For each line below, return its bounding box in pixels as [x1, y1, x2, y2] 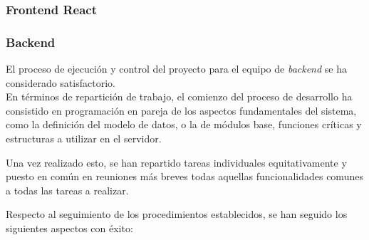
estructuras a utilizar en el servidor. [6, 131, 162, 146]
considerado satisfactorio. [6, 75, 115, 90]
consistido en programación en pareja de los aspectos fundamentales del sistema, [6, 103, 357, 118]
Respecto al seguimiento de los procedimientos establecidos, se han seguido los [6, 207, 348, 221]
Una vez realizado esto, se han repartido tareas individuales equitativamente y [6, 155, 347, 169]
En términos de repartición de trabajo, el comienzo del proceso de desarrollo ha [6, 89, 353, 104]
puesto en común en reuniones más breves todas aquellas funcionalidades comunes [6, 169, 363, 184]
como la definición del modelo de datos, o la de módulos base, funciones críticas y [6, 117, 362, 132]
